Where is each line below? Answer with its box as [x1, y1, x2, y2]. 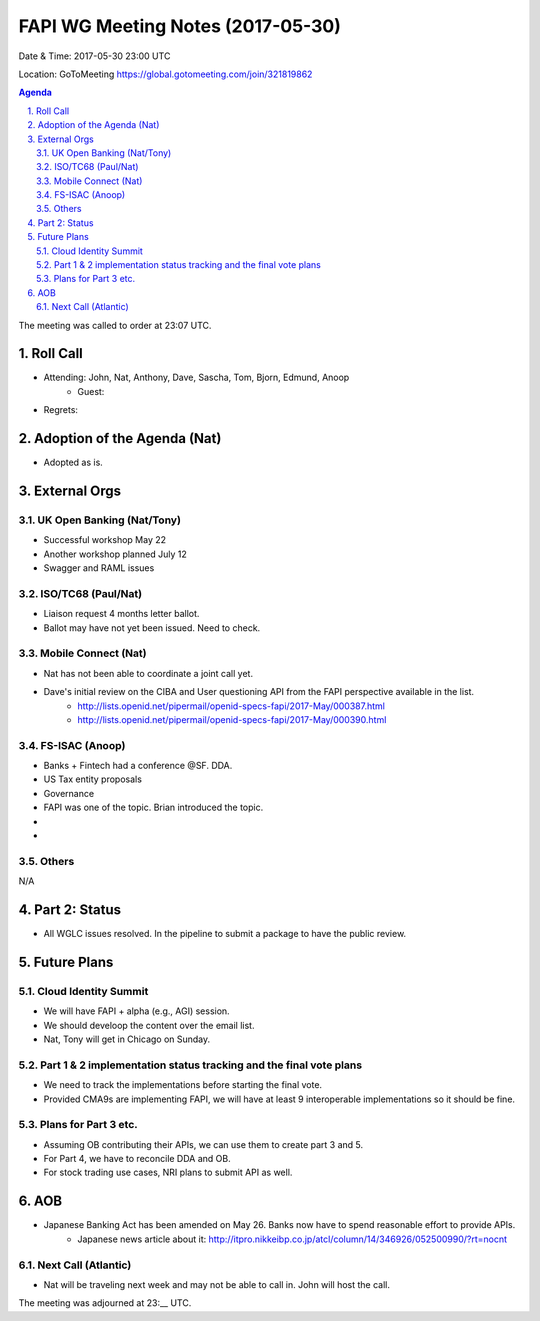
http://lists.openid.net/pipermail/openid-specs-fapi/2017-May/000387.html [77, 700, 385, 712]
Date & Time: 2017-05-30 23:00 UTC [18, 50, 171, 62]
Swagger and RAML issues [43, 562, 155, 574]
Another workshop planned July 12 [43, 548, 187, 560]
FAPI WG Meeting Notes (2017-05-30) [18, 15, 342, 37]
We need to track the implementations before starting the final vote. [43, 1079, 323, 1091]
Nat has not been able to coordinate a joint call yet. [43, 667, 254, 679]
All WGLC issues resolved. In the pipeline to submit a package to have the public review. [43, 928, 407, 940]
